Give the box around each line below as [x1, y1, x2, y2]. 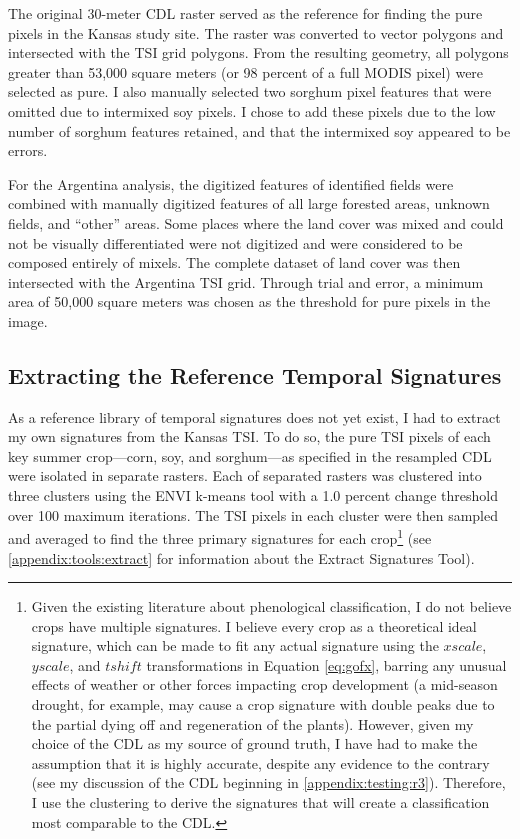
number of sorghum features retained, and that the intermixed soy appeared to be [8, 120, 511, 141]
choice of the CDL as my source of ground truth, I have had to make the [31, 733, 478, 754]
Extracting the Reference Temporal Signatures [8, 359, 502, 390]
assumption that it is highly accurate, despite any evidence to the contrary [31, 752, 490, 773]
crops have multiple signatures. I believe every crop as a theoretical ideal [31, 615, 477, 636]
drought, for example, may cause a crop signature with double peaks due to [31, 694, 495, 715]
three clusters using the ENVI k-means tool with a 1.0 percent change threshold [8, 485, 498, 506]
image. [8, 310, 48, 331]
